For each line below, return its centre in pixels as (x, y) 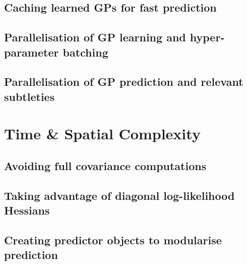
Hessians (27, 210)
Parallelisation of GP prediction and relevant (124, 82)
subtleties (29, 96)
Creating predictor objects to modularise (113, 240)
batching (85, 52)
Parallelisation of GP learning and (95, 37)
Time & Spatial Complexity (102, 134)
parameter (32, 52)
